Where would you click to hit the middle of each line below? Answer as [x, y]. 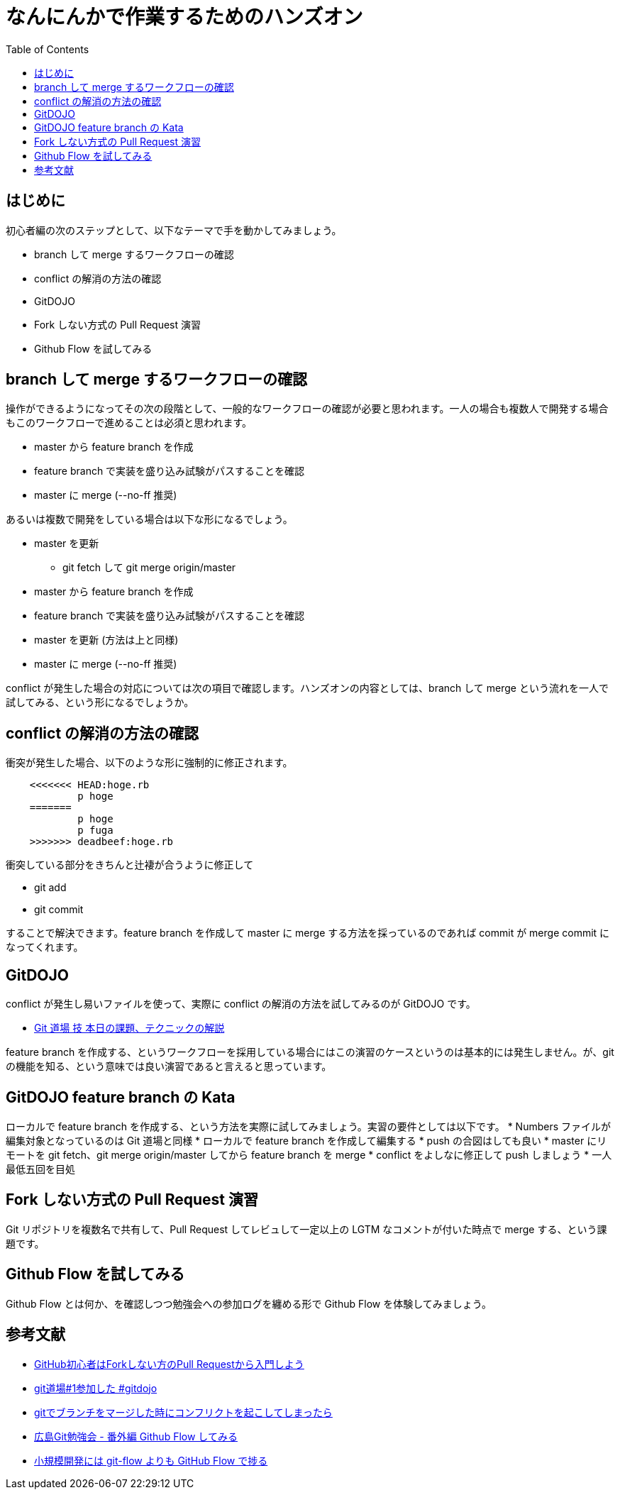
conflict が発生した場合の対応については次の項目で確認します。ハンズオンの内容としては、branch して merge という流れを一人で [307, 688]
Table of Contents [48, 49]
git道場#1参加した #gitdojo [96, 1388]
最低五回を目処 [40, 1169]
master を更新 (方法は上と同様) [106, 640]
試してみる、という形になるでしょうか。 [100, 702]
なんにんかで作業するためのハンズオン [184, 17]
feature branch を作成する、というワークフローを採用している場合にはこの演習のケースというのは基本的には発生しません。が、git [310, 1052]
